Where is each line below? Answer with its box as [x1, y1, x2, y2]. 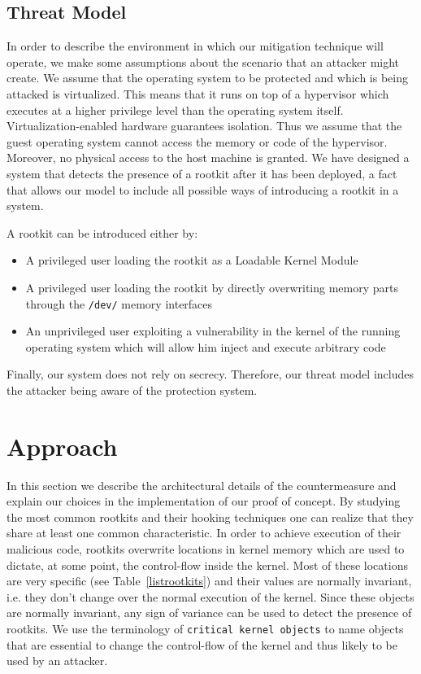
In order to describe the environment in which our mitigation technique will [7, 37, 384, 55]
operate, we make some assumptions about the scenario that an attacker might [7, 53, 400, 70]
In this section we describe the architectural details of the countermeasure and [7, 476, 397, 493]
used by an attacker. [7, 652, 108, 669]
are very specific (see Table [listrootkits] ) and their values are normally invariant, [7, 572, 412, 589]
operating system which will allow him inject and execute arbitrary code [25, 338, 386, 355]
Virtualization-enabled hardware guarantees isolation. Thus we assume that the [7, 117, 402, 134]
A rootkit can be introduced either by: [7, 224, 198, 241]
